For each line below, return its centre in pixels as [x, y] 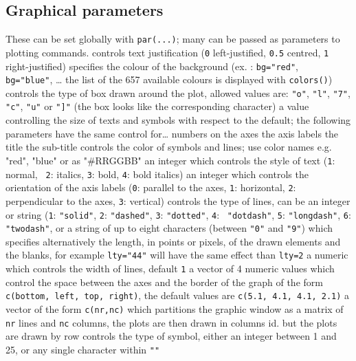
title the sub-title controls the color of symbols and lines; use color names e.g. [169, 147]
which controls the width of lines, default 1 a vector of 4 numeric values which [170, 269]
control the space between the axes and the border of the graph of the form [164, 282]
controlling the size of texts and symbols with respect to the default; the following [178, 120]
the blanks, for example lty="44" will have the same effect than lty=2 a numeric [177, 255]
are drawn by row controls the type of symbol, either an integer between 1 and [171, 336]
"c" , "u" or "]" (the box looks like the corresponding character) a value [157, 106]
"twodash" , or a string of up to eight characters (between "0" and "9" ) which [169, 228]
